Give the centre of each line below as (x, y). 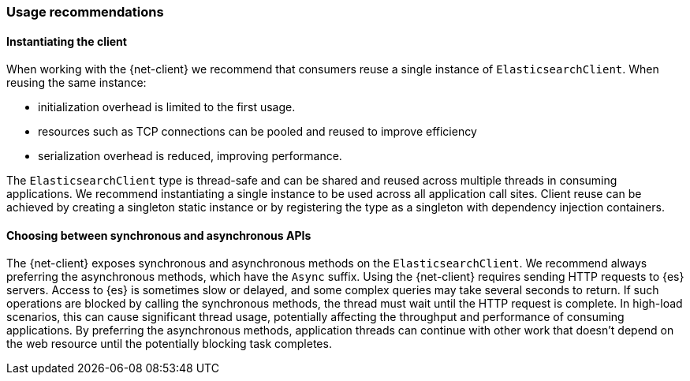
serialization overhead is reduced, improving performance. (190, 156)
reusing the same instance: (76, 83)
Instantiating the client (67, 41)
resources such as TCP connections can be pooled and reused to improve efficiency (257, 132)
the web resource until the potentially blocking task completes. (169, 344)
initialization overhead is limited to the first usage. (167, 107)
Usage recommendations (85, 12)
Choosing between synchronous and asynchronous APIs (159, 235)
